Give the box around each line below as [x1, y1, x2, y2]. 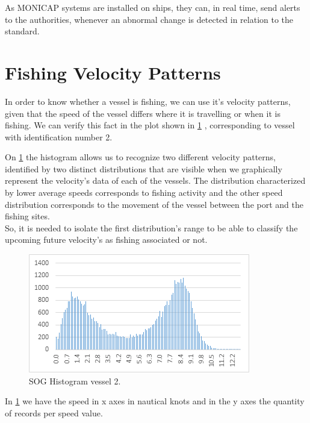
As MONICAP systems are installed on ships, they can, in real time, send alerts [5, 1, 300, 13]
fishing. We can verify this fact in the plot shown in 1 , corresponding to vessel [5, 119, 295, 131]
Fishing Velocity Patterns [5, 60, 221, 84]
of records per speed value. [5, 406, 103, 419]
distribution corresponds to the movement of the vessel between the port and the [5, 198, 303, 210]
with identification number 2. [5, 130, 113, 143]
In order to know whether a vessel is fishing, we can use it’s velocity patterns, [5, 95, 291, 107]
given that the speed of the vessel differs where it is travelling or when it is [5, 107, 281, 119]
